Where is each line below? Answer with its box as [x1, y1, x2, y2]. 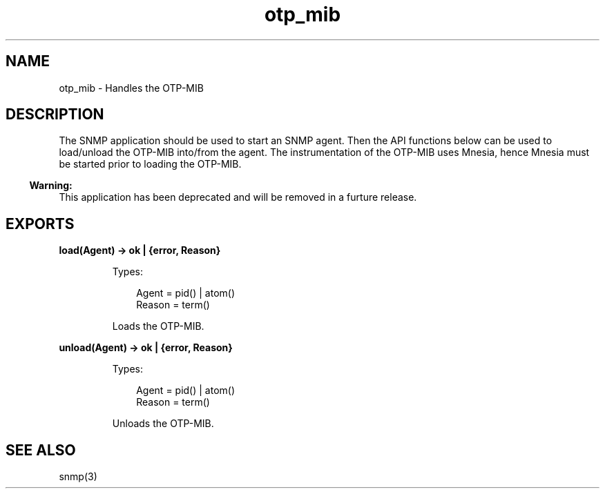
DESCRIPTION [6, 106, 104, 123]
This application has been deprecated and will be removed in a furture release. [59, 191, 417, 204]
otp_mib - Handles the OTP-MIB [59, 81, 204, 94]
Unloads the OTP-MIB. [112, 417, 214, 430]
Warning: [29, 179, 73, 192]
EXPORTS [6, 215, 75, 233]
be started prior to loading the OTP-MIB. [59, 158, 242, 170]
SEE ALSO [6, 441, 76, 459]
